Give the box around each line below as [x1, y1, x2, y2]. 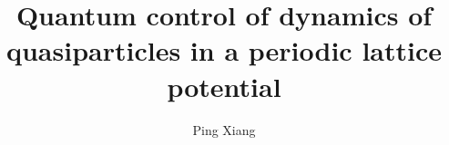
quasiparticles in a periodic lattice [5, 32, 443, 69]
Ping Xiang [192, 120, 256, 139]
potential [167, 67, 281, 104]
